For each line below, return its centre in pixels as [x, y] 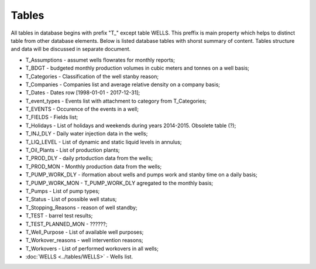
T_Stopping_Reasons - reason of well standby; [81, 207]
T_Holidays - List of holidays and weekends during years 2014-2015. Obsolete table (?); [131, 125]
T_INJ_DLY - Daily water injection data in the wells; [87, 134]
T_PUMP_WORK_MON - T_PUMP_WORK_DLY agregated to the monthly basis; [119, 183]
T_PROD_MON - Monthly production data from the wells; [94, 166]
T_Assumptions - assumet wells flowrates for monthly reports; [100, 60]
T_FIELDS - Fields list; [52, 117]
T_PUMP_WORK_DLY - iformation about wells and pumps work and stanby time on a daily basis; [141, 175]
